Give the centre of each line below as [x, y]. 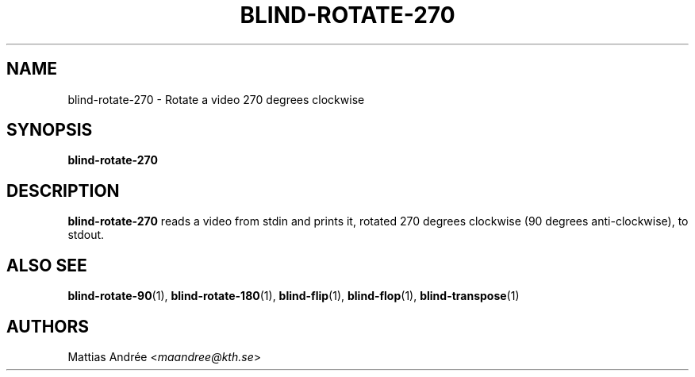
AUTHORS [48, 326]
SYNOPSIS [50, 130]
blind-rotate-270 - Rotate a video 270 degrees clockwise [216, 99]
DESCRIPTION [63, 190]
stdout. [86, 235]
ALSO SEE [47, 265]
